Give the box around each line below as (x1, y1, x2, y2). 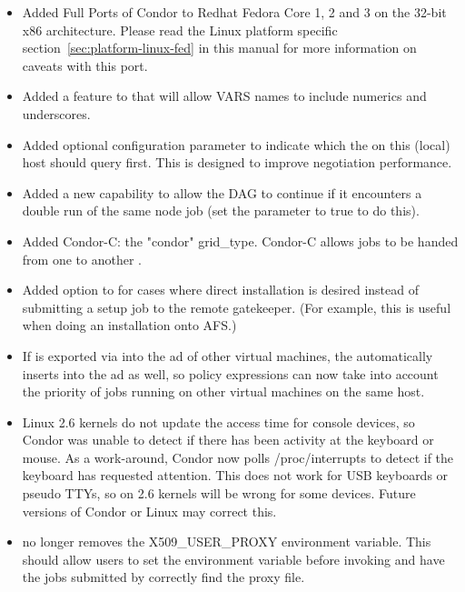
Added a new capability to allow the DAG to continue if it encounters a (22, 183, 422, 202)
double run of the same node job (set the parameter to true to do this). (22, 201, 420, 220)
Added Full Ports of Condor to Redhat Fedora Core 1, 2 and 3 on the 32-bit (22, 3, 447, 21)
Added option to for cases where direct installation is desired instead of (22, 280, 419, 299)
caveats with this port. (22, 55, 148, 75)
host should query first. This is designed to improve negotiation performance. (22, 153, 452, 172)
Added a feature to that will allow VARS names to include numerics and (22, 86, 427, 105)
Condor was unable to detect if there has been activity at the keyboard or (22, 430, 434, 449)
